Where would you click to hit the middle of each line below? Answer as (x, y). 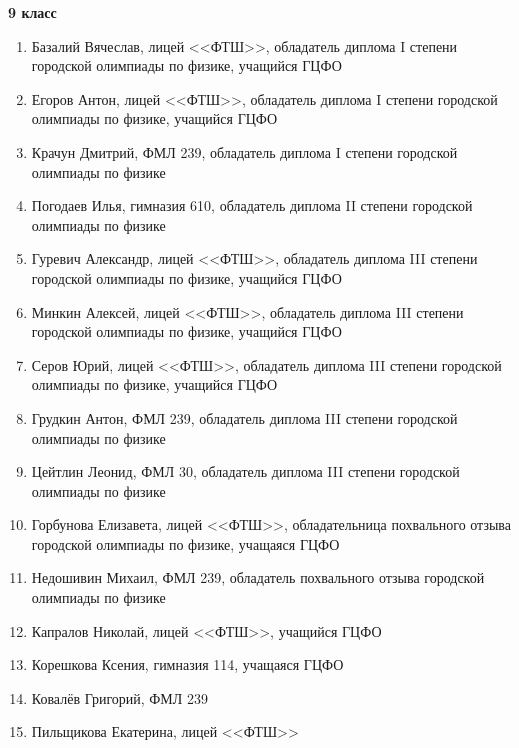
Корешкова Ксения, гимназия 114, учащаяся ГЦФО (187, 664)
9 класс (32, 12)
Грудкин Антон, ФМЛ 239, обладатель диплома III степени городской (244, 417)
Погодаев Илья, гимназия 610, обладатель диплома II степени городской (252, 205)
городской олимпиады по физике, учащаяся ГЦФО (185, 543)
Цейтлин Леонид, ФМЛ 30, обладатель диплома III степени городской (245, 471)
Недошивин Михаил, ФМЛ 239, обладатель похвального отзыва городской (258, 577)
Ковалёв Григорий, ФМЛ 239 (119, 697)
